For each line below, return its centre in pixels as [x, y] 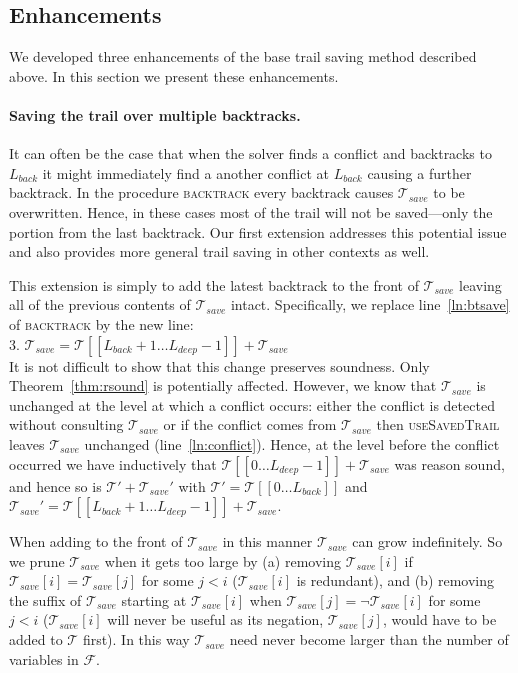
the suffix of [45, 599]
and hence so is [55, 485]
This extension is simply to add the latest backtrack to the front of [214, 284]
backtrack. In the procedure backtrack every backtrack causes [201, 192]
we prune [37, 560]
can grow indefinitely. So [427, 541]
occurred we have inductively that [113, 463]
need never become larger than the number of [369, 639]
